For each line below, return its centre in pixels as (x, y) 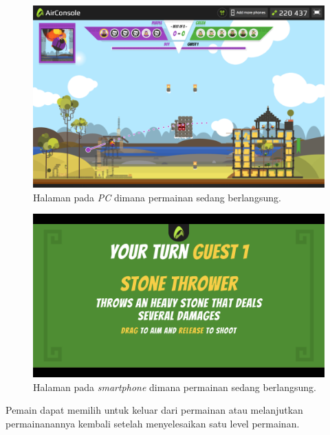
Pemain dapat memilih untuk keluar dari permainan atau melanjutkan (154, 410)
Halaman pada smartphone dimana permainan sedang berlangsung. (175, 387)
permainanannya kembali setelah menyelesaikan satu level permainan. (153, 424)
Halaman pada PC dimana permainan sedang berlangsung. (157, 197)
